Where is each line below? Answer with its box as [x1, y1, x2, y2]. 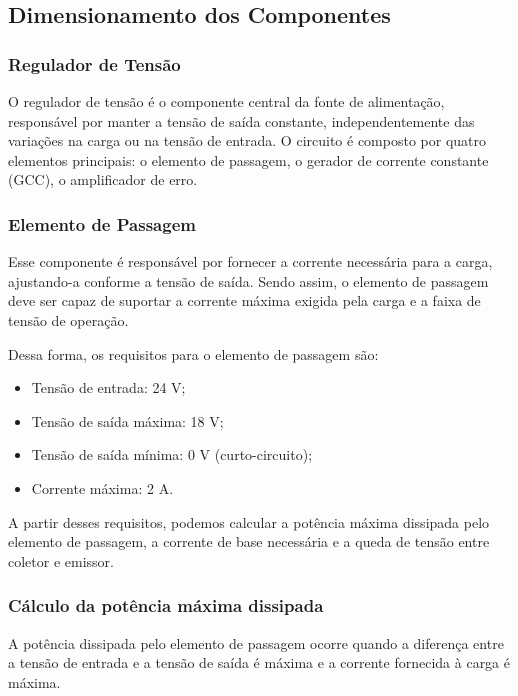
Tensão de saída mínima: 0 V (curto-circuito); [31, 444, 313, 465]
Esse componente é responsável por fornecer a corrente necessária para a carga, [8, 251, 493, 272]
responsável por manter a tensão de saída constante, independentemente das [8, 110, 475, 131]
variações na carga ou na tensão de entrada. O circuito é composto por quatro [8, 130, 487, 151]
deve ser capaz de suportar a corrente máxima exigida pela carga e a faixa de [8, 290, 481, 311]
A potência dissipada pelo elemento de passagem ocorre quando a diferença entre [8, 632, 504, 653]
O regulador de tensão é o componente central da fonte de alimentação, [8, 91, 445, 111]
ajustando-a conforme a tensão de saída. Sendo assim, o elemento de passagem [8, 270, 489, 291]
